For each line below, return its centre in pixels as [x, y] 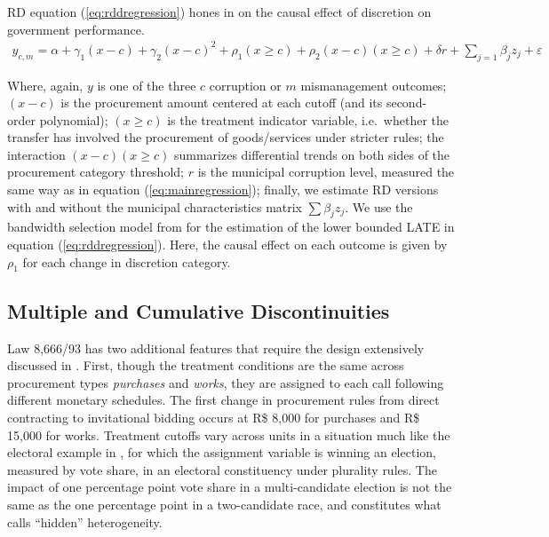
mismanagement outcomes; [374, 85]
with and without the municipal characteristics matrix [155, 206]
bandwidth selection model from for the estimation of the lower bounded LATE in [231, 227]
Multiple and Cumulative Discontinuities [199, 310]
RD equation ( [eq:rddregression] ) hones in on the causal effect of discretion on [219, 12]
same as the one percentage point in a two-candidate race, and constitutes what [224, 504]
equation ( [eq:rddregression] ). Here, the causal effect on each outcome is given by [227, 245]
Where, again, [45, 85]
